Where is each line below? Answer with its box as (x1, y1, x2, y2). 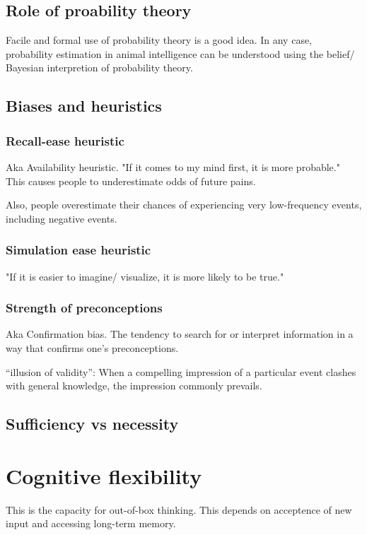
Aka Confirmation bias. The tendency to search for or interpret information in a (6, 327, 354, 341)
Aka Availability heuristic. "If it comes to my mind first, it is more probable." (6, 159, 340, 174)
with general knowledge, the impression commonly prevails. (6, 378, 262, 393)
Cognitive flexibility (6, 461, 202, 490)
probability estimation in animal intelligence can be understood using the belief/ (6, 46, 355, 61)
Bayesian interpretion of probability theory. (6, 60, 193, 75)
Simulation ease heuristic (6, 241, 151, 259)
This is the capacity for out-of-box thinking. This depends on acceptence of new (6, 502, 352, 517)
